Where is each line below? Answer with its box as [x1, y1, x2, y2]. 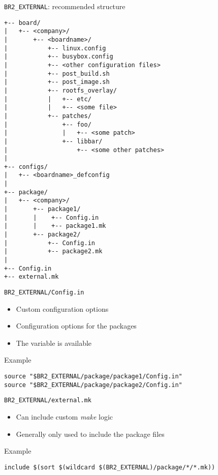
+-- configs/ [4, 163, 48, 170]
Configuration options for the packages [16, 320, 137, 331]
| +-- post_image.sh [4, 78, 110, 86]
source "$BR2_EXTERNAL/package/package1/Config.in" [4, 373, 182, 380]
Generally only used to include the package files [16, 428, 165, 439]
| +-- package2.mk [4, 248, 103, 255]
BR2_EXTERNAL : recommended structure [4, 1, 126, 11]
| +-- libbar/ [4, 137, 103, 145]
